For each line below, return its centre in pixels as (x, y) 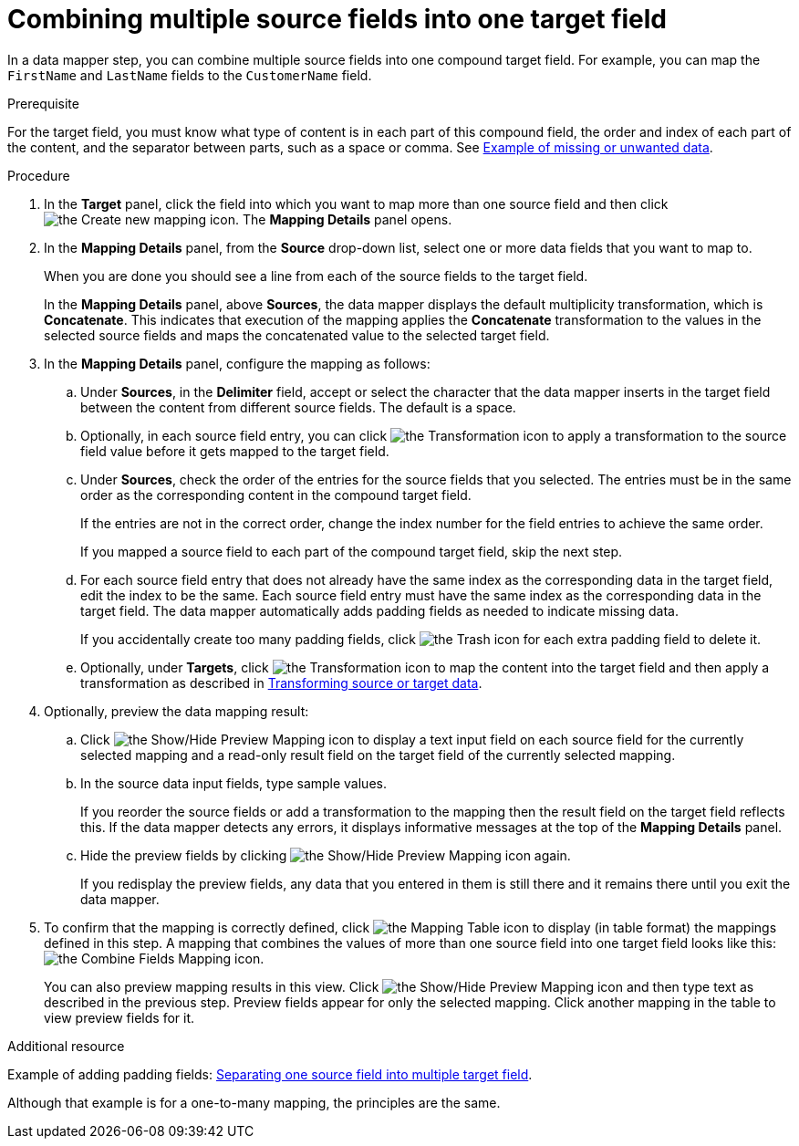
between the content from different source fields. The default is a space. (298, 407)
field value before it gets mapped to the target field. (235, 451)
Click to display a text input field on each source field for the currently (412, 739)
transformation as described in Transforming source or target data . (281, 682)
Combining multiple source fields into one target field (337, 19)
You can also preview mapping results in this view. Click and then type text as (399, 986)
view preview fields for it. (119, 1017)
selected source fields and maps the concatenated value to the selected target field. (297, 335)
